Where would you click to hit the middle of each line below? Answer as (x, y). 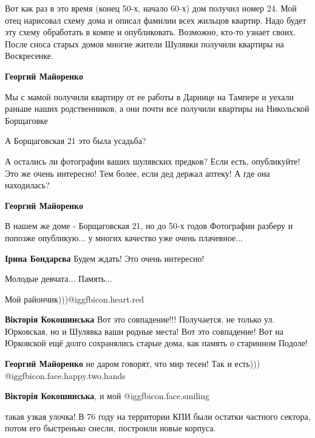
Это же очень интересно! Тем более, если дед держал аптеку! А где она (137, 173)
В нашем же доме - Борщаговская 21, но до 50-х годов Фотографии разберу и (149, 226)
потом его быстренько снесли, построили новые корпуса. (110, 428)
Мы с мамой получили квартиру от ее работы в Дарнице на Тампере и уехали (149, 96)
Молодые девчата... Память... (59, 279)
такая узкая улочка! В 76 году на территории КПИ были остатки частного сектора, (158, 416)
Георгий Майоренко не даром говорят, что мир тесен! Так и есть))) (133, 364)
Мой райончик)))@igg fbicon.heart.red (75, 299)
